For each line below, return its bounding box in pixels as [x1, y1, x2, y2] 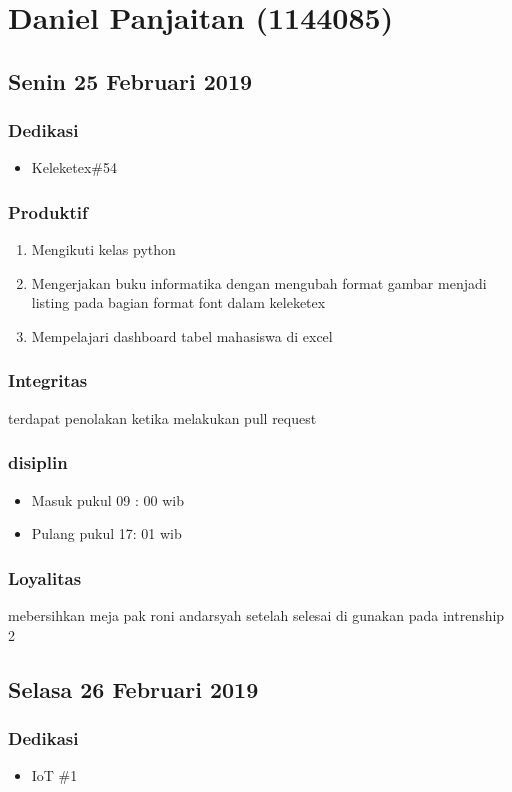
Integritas [8, 368, 88, 393]
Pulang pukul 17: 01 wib [31, 523, 182, 544]
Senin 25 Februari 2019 [8, 65, 253, 96]
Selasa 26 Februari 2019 [8, 673, 259, 704]
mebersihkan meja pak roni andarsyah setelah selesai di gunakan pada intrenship [8, 605, 505, 625]
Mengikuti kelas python [31, 239, 176, 260]
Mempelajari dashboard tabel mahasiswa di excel [31, 325, 333, 346]
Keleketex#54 [31, 157, 117, 178]
